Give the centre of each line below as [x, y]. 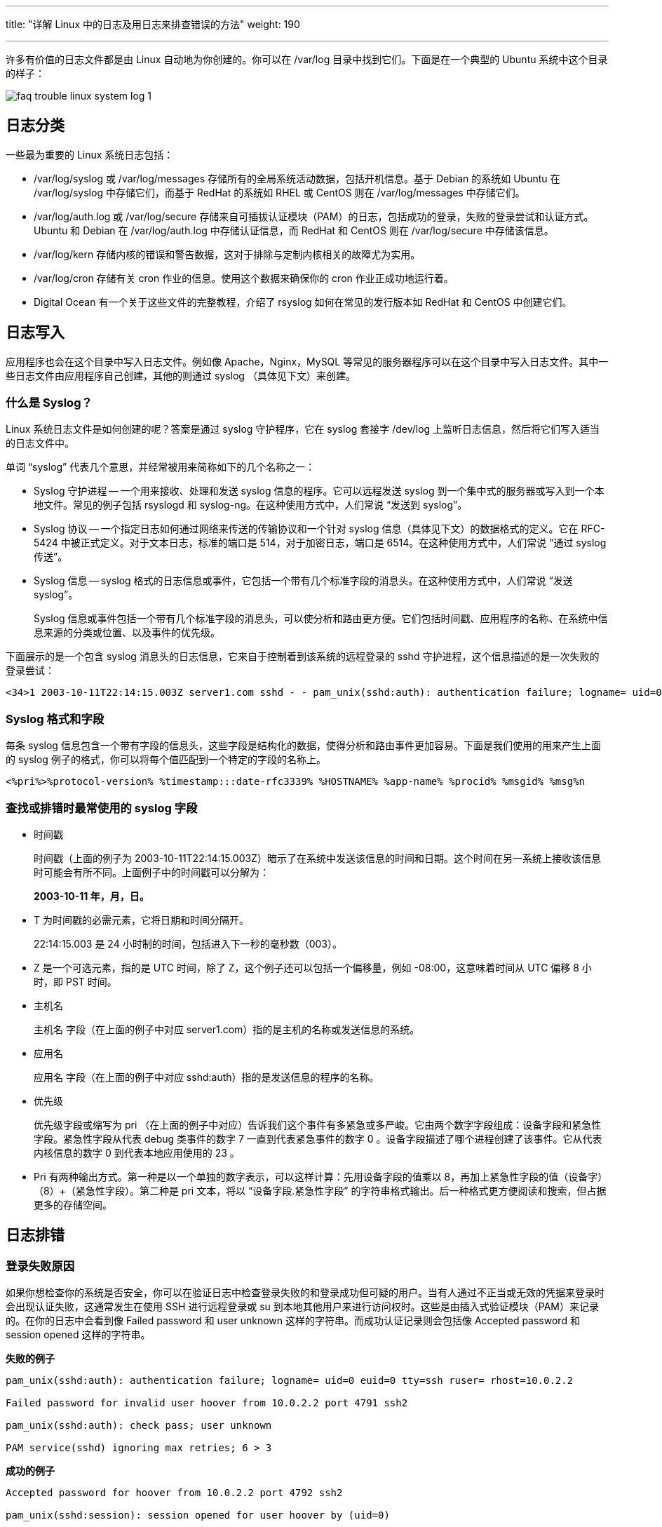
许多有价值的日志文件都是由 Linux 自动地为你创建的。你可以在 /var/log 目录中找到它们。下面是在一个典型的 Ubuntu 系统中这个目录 [307, 59]
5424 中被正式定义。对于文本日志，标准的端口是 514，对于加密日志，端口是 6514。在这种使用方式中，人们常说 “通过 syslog [320, 543]
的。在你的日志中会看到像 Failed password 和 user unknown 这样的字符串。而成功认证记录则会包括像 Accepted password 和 [293, 1321]
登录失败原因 [40, 1266]
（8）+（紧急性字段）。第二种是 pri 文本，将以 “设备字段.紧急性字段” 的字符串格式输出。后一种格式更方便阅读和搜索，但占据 [320, 1190]
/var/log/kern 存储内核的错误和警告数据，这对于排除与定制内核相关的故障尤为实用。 [227, 254]
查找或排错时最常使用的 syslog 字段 [102, 808]
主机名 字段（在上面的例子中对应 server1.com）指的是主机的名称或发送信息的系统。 [227, 1029]
